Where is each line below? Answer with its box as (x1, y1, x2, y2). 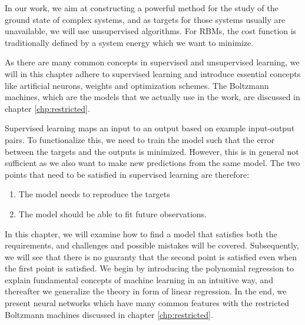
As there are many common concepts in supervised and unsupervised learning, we (5, 56, 300, 68)
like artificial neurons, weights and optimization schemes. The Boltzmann (5, 79, 269, 91)
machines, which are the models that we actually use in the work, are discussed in (5, 91, 300, 103)
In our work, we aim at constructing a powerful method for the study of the (5, 2, 279, 14)
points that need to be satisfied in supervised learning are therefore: (5, 168, 250, 180)
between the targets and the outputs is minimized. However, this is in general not (5, 145, 299, 157)
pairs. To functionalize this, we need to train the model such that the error (5, 133, 275, 145)
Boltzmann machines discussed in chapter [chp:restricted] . (5, 308, 213, 320)
